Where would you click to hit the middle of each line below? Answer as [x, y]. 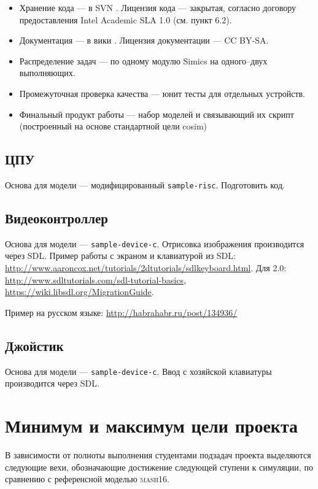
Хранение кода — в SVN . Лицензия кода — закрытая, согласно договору [158, 7]
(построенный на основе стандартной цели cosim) [113, 126]
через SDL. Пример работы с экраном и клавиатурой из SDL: [120, 256]
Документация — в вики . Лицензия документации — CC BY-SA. [144, 40]
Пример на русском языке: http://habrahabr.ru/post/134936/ [121, 312]
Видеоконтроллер [57, 218]
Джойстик [34, 345]
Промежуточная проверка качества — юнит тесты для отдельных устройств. [162, 93]
